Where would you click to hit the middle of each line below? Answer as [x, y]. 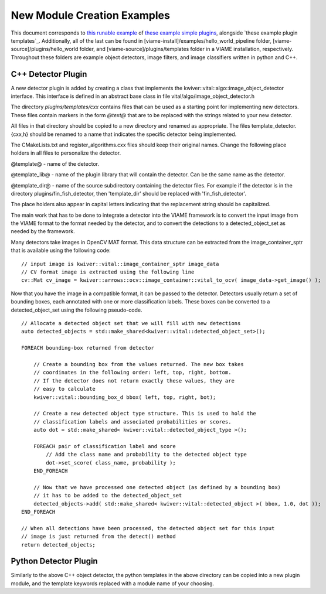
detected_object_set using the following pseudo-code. [77, 310]
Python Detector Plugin [54, 561]
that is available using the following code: [61, 250]
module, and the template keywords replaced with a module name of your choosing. [112, 583]
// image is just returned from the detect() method [99, 537]
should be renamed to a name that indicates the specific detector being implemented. [133, 134]
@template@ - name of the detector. [55, 163]
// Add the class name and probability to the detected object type [147, 455]
